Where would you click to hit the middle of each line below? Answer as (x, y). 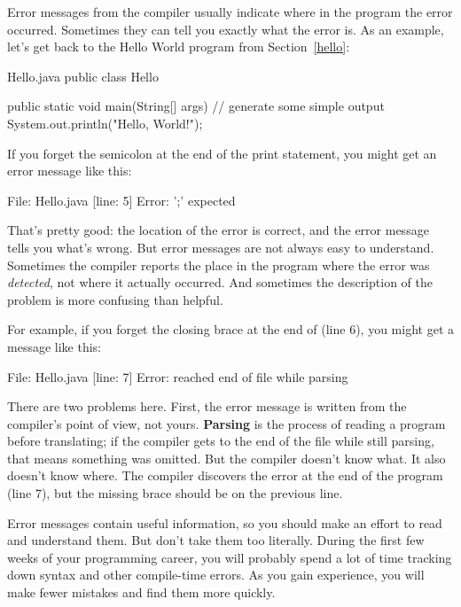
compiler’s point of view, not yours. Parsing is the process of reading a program (227, 423)
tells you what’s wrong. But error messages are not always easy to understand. (221, 247)
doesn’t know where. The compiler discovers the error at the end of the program (225, 475)
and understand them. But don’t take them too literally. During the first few (216, 540)
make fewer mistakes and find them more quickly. (141, 592)
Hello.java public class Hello (83, 76)
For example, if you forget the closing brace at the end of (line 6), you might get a (230, 329)
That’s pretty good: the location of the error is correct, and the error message (218, 230)
